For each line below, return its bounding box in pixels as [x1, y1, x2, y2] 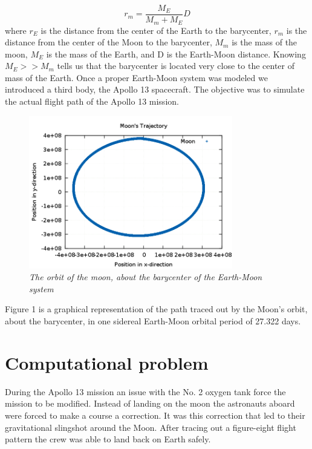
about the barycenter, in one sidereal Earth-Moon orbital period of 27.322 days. [5, 315, 301, 327]
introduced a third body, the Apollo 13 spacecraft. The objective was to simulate [5, 83, 305, 96]
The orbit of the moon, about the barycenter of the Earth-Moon [29, 270, 262, 283]
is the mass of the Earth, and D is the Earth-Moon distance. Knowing [46, 47, 306, 60]
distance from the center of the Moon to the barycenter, [5, 36, 212, 48]
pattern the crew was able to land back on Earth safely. [5, 433, 211, 445]
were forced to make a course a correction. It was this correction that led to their [5, 408, 305, 421]
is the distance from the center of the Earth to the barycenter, [41, 24, 271, 36]
